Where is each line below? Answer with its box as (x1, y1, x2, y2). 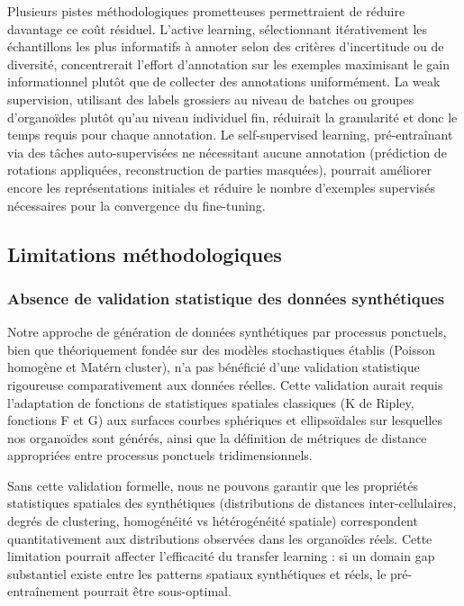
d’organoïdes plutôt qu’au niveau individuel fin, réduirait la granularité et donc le (7, 107, 458, 126)
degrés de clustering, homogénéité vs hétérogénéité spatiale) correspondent (7, 511, 418, 530)
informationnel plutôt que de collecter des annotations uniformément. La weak (7, 72, 441, 91)
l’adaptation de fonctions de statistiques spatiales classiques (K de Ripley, (7, 393, 414, 412)
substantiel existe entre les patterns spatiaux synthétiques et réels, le (7, 564, 387, 583)
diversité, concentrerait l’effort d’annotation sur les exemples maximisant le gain (7, 54, 450, 73)
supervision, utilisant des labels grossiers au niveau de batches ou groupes (7, 89, 414, 108)
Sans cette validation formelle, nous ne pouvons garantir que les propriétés (7, 475, 418, 494)
